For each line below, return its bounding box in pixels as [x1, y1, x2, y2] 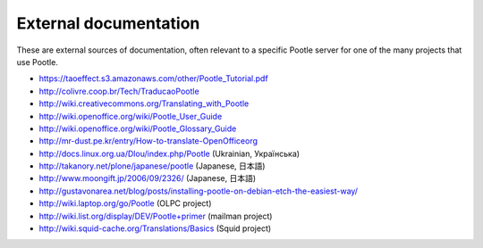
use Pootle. [16, 56, 58, 67]
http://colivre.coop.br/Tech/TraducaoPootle [38, 86, 200, 96]
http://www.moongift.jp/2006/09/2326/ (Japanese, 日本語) [38, 173, 257, 184]
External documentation [16, 13, 200, 33]
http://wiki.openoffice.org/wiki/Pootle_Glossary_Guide [38, 123, 237, 134]
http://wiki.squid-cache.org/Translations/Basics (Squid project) [38, 223, 272, 234]
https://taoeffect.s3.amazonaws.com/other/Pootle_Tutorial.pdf [38, 73, 268, 84]
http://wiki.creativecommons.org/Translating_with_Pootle [38, 98, 250, 109]
